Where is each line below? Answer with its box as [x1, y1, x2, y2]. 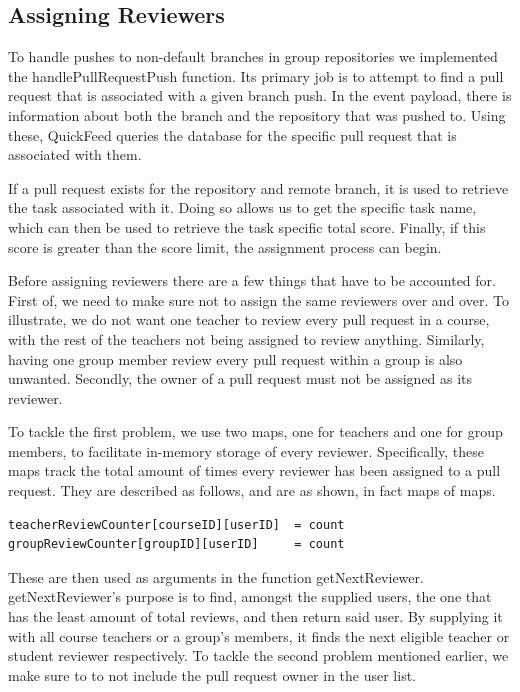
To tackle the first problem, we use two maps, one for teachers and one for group [8, 421, 503, 442]
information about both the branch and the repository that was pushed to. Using [8, 104, 506, 125]
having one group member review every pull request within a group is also [8, 348, 463, 369]
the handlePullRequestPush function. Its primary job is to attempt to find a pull [8, 65, 504, 86]
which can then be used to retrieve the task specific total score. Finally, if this [8, 216, 486, 237]
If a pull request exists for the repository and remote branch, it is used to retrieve [8, 177, 509, 198]
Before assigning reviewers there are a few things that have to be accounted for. [8, 270, 496, 291]
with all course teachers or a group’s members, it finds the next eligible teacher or [8, 625, 510, 646]
